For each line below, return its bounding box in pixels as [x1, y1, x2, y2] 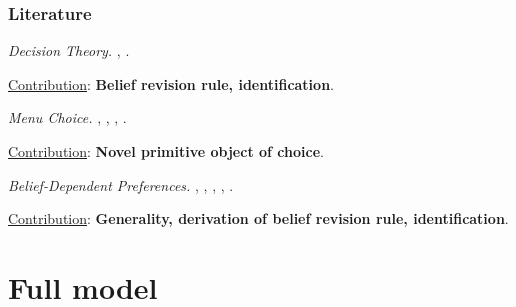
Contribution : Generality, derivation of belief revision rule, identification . [8, 208, 509, 229]
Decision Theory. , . [8, 40, 130, 61]
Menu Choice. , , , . [8, 107, 127, 128]
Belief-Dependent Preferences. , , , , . [8, 174, 234, 195]
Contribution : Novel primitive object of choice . [8, 141, 324, 161]
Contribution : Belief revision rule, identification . [8, 73, 334, 94]
